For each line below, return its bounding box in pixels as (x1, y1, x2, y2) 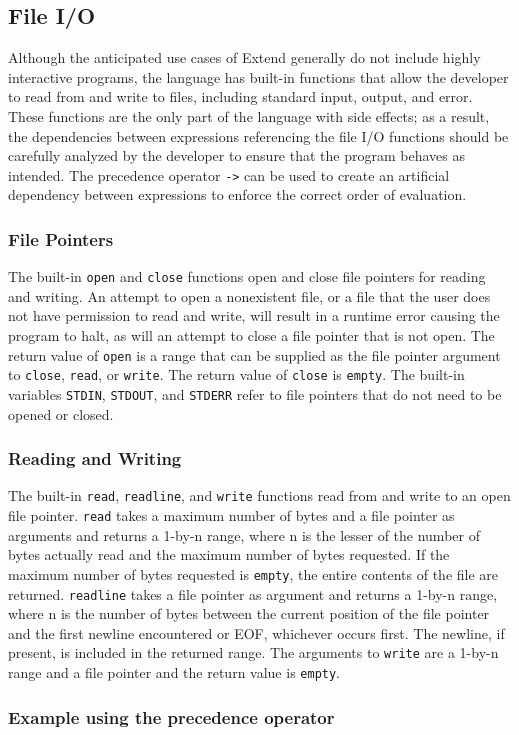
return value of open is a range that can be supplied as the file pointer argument (8, 344, 501, 365)
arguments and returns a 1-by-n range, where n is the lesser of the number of (8, 524, 480, 545)
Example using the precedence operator (8, 704, 335, 729)
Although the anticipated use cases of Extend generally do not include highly (8, 47, 481, 68)
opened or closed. (8, 403, 114, 424)
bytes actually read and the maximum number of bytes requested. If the (8, 544, 450, 565)
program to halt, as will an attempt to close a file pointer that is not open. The (8, 325, 495, 346)
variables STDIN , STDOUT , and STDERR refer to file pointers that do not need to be (8, 383, 502, 404)
